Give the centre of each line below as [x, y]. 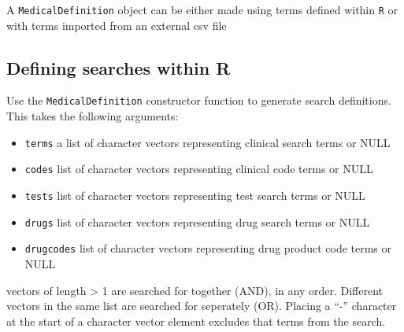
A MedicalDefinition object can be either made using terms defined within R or [202, 9]
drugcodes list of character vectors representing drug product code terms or [208, 248]
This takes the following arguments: [93, 116]
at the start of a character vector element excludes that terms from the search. [196, 321]
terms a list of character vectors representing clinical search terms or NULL [208, 142]
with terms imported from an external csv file [117, 25]
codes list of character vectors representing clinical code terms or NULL [199, 169]
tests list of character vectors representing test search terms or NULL [195, 196]
